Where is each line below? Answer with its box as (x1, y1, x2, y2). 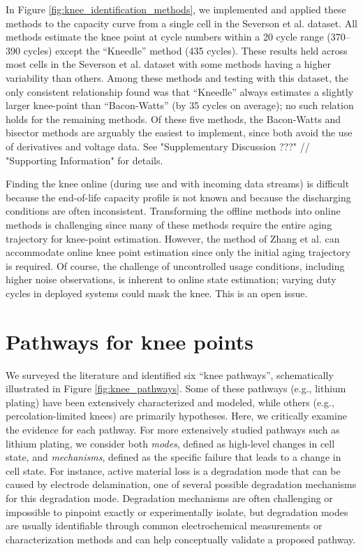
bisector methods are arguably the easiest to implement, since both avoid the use (6, 125, 353, 140)
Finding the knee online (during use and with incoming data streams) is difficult (6, 176, 350, 191)
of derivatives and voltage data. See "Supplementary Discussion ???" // (6, 138, 310, 153)
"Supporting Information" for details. (6, 152, 163, 167)
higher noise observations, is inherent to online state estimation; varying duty (6, 272, 336, 287)
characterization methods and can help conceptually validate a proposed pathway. (6, 531, 356, 546)
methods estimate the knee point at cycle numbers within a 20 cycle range (6, 29, 324, 44)
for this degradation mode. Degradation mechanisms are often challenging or (6, 490, 333, 505)
